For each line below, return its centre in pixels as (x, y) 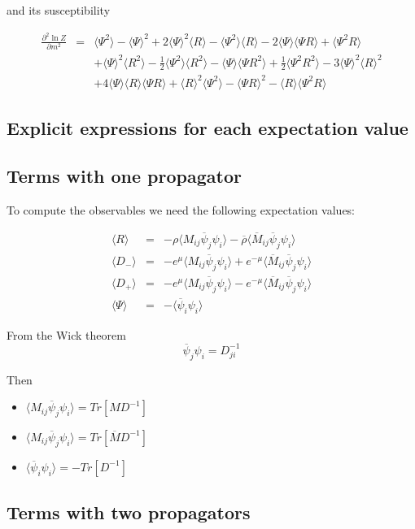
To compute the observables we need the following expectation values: (181, 209)
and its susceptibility (59, 10)
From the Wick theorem (66, 334)
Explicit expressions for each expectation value (207, 128)
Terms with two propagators (129, 512)
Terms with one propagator (124, 176)
